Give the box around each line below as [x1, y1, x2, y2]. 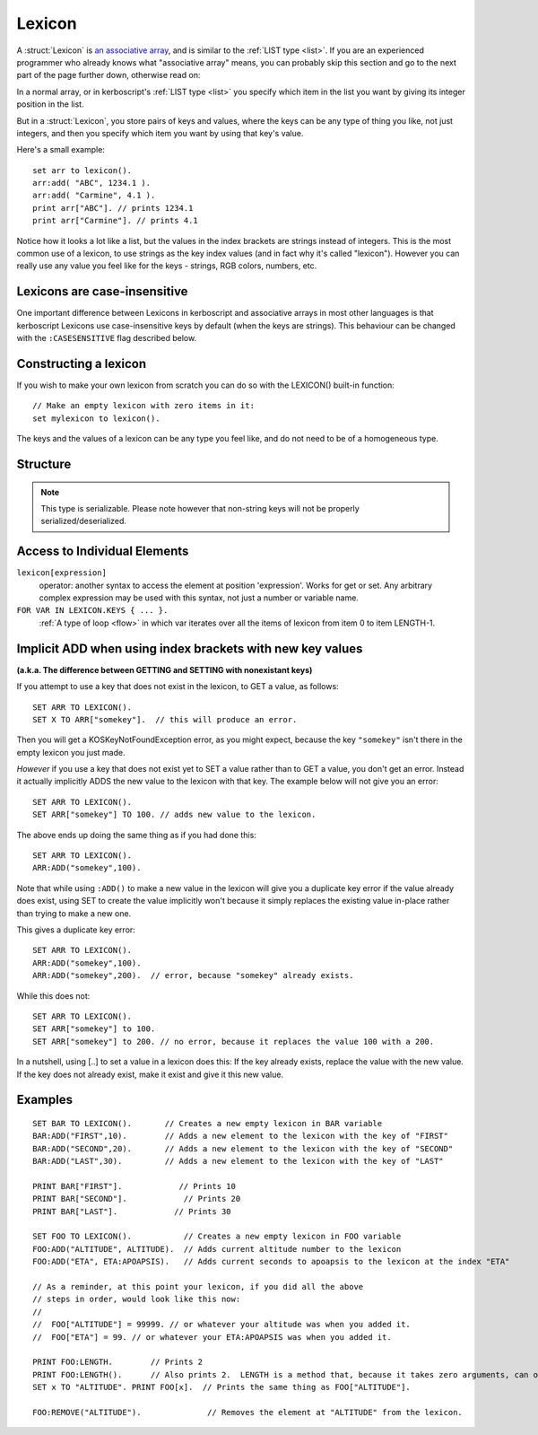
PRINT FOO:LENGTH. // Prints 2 [32, 1357, 204, 1368]
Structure [16, 456, 72, 471]
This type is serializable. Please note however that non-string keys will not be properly [40, 503, 360, 513]
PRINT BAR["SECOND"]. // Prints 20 [32, 1194, 241, 1204]
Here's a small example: [16, 144, 105, 155]
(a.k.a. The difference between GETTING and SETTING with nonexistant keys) [16, 664, 313, 675]
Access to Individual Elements [16, 544, 189, 559]
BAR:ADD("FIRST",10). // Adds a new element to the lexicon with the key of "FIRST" [32, 1131, 448, 1142]
